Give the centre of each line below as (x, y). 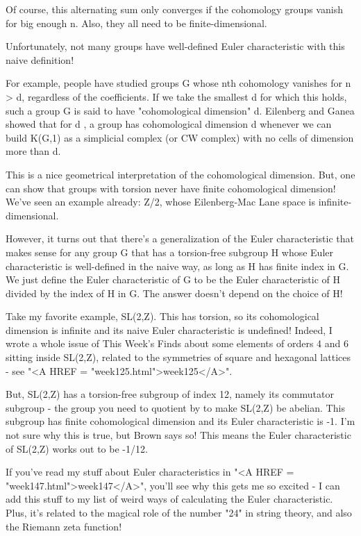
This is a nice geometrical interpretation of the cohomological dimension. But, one (180, 174)
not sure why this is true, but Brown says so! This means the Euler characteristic (178, 435)
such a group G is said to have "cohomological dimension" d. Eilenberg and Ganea (180, 110)
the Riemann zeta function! (64, 526)
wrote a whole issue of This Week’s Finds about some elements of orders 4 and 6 (177, 343)
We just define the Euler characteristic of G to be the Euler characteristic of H (173, 279)
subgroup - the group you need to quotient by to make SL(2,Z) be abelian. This (175, 407)
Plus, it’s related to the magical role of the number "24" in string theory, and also (179, 512)
